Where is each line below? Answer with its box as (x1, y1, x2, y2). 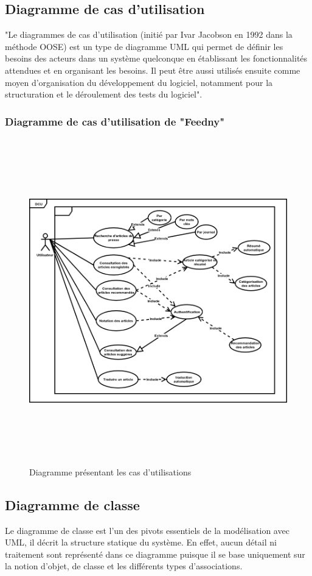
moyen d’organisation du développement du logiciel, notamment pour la (5, 76, 273, 88)
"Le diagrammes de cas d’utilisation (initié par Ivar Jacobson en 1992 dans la (5, 28, 293, 41)
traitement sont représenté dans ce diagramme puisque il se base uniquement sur (5, 547, 305, 560)
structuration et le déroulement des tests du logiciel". (5, 88, 203, 101)
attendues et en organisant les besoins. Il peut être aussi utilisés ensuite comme (5, 63, 300, 76)
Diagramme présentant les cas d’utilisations (29, 465, 192, 478)
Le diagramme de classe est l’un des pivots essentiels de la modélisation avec (5, 524, 289, 536)
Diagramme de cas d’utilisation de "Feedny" (5, 113, 225, 129)
